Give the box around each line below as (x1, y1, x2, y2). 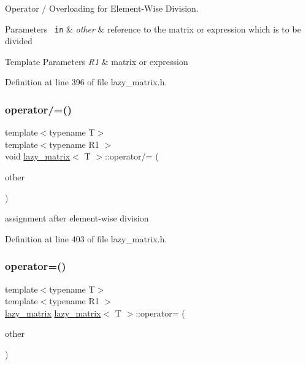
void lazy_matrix (5, 150, 71, 163)
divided (5, 34, 33, 47)
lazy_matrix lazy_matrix (5, 306, 101, 319)
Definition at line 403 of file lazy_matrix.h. (5, 232, 167, 245)
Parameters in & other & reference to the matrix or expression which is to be (5, 22, 301, 35)
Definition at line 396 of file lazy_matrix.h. (5, 75, 167, 88)
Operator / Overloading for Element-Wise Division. (5, 2, 199, 14)
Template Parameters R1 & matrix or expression (5, 55, 188, 67)
